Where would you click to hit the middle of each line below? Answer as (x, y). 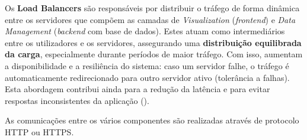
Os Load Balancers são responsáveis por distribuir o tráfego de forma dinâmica (152, 8)
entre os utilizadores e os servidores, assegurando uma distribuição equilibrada (153, 42)
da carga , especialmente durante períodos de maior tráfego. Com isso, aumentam (154, 54)
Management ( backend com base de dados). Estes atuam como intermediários (145, 31)
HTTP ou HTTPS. (39, 131)
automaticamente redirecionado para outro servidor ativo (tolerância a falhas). (147, 77)
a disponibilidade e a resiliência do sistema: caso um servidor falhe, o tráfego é (147, 65)
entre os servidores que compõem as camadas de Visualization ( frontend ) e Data (150, 19)
